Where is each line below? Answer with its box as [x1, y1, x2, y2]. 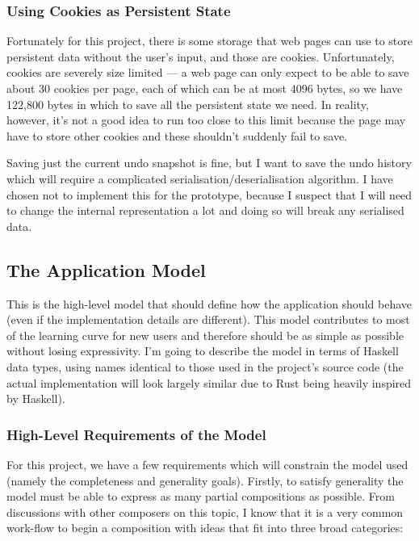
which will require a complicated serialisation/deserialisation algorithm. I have [6, 170, 393, 187]
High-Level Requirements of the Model [6, 424, 266, 444]
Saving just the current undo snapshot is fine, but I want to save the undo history [6, 154, 412, 171]
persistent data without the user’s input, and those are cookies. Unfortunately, [6, 48, 395, 65]
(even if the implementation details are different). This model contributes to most [6, 311, 410, 328]
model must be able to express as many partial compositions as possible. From [6, 488, 395, 505]
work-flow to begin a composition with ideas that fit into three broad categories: [6, 519, 404, 536]
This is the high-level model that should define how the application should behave [6, 295, 412, 312]
